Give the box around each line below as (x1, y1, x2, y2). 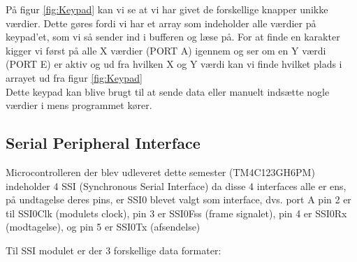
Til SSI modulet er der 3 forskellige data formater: (6, 242, 221, 257)
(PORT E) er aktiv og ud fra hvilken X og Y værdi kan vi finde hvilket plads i (6, 57, 342, 71)
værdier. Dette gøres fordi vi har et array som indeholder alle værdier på (6, 15, 316, 30)
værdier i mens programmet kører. (6, 98, 152, 112)
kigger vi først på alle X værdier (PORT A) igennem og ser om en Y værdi (6, 43, 326, 57)
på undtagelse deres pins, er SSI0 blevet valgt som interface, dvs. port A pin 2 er (6, 192, 351, 207)
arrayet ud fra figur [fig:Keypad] (6, 70, 143, 85)
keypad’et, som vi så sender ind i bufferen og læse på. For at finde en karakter (6, 29, 340, 44)
